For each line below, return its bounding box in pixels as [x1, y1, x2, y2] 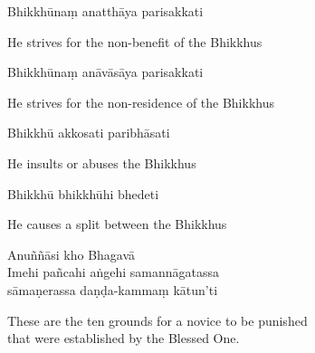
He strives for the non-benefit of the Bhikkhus [7, 32, 262, 51]
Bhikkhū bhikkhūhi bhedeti [7, 184, 159, 203]
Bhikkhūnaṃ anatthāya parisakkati [7, 2, 204, 20]
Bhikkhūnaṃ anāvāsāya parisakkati [7, 62, 204, 81]
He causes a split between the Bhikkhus [7, 215, 227, 234]
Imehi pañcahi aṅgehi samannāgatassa [7, 262, 219, 281]
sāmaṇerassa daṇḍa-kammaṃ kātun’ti [7, 280, 218, 299]
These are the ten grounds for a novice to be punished [7, 310, 308, 329]
